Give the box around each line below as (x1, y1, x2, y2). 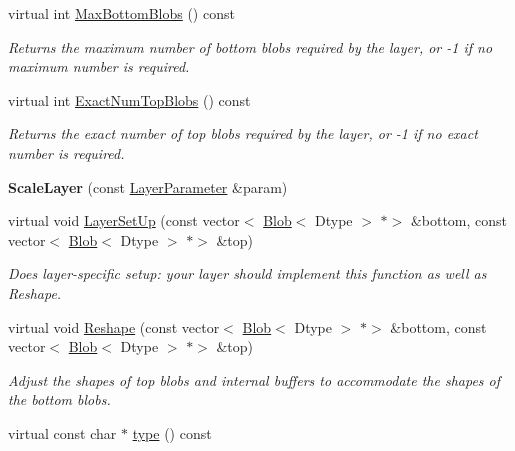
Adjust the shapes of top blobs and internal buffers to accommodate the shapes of (8, 369, 501, 390)
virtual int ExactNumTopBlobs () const (8, 89, 251, 110)
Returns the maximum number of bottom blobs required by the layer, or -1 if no (8, 36, 493, 57)
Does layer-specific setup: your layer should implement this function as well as (8, 263, 487, 284)
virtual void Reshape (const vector (8, 316, 220, 337)
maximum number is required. (8, 56, 190, 77)
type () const (132, 422, 212, 443)
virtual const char (8, 422, 117, 443)
